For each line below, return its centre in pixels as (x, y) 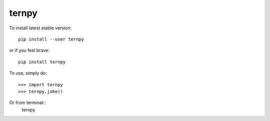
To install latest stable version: (40, 28)
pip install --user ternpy (51, 39)
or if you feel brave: (29, 50)
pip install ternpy (42, 62)
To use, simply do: (28, 73)
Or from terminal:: (27, 103)
